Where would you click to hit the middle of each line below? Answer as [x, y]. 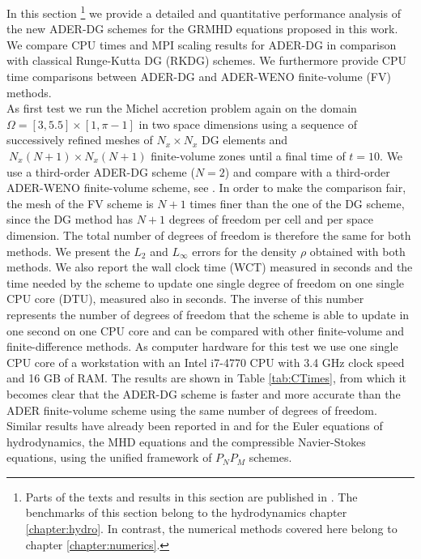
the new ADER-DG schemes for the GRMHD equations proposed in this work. [202, 29]
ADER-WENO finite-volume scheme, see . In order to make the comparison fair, [206, 188]
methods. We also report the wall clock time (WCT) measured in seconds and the [210, 267]
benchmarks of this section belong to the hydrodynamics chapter [186, 512]
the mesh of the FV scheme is [80, 203]
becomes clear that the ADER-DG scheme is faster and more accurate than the [204, 393]
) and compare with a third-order [307, 171]
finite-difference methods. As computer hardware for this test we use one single [202, 346]
